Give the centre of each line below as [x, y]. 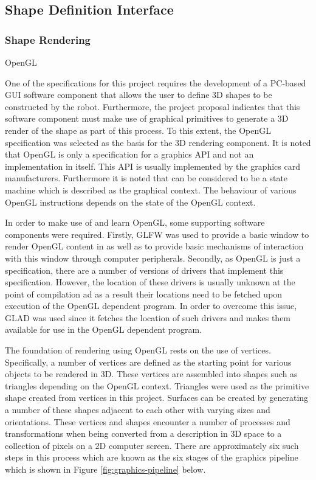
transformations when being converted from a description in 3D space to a [143, 433]
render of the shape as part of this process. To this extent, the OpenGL [138, 130]
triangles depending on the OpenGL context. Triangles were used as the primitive [157, 385]
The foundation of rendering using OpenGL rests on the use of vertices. [138, 350]
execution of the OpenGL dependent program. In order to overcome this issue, [151, 306]
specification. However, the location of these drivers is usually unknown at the [150, 282]
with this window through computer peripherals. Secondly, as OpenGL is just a [153, 258]
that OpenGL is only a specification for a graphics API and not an [129, 154]
